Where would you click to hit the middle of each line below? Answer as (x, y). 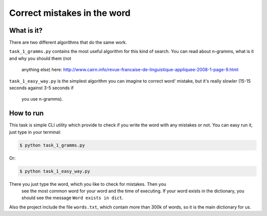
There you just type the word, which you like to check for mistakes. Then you (88, 184)
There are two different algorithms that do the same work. (68, 43)
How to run (26, 113)
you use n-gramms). (42, 99)
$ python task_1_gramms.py (52, 145)
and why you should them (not (40, 58)
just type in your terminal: (35, 132)
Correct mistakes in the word (70, 13)
